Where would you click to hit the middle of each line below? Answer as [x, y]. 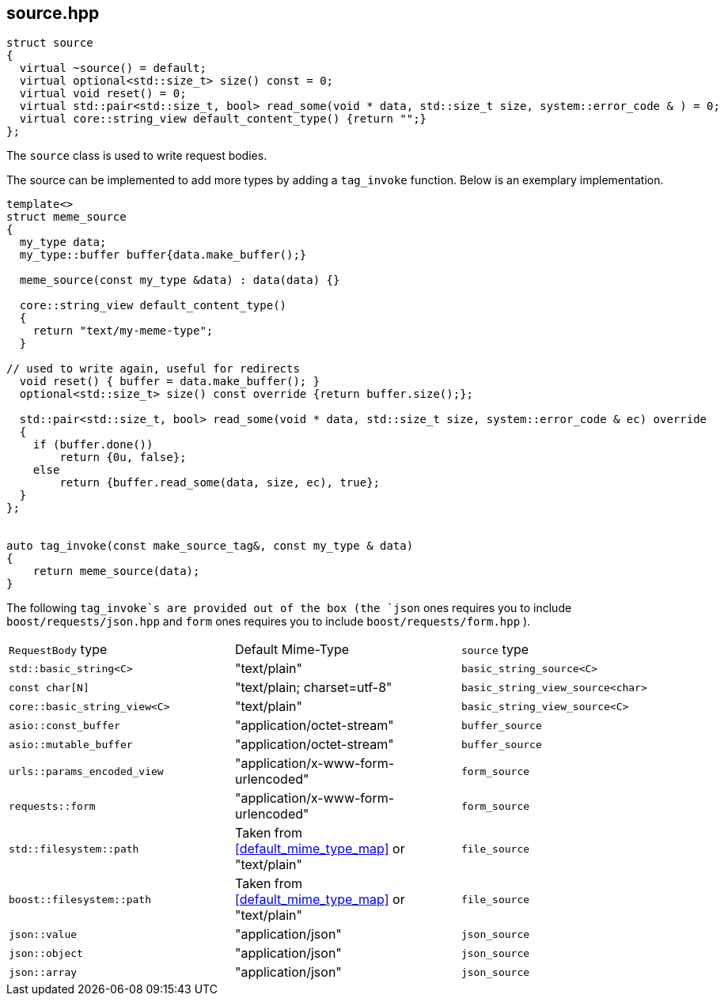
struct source [50, 43]
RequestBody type [58, 650]
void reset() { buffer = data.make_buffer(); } [170, 382]
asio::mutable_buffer [71, 744]
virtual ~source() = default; [113, 68]
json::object [46, 953]
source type [495, 650]
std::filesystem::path [74, 849]
